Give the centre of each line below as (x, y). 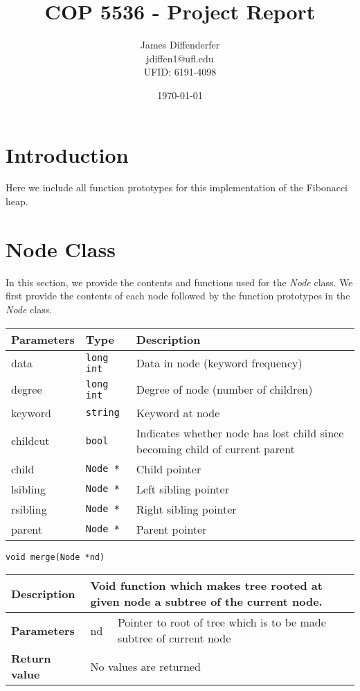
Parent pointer (171, 529)
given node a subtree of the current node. (206, 602)
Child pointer (169, 469)
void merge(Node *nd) (55, 557)
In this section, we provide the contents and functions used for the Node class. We (179, 282)
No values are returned (145, 666)
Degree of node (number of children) (224, 390)
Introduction (67, 154)
